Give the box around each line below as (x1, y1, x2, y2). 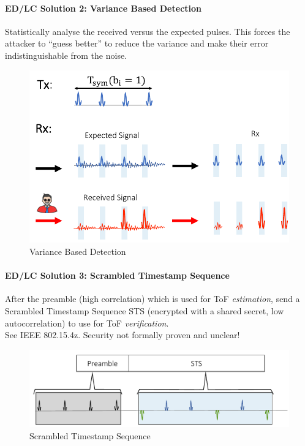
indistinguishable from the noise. (5, 48, 127, 61)
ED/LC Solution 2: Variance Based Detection (5, 1, 202, 14)
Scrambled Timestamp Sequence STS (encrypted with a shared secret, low (5, 304, 284, 317)
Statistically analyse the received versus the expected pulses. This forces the (5, 25, 290, 37)
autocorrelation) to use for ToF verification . (5, 316, 169, 329)
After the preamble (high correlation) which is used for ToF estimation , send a (5, 292, 300, 305)
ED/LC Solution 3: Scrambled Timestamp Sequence (5, 269, 230, 282)
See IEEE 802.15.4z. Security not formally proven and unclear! (5, 328, 240, 341)
